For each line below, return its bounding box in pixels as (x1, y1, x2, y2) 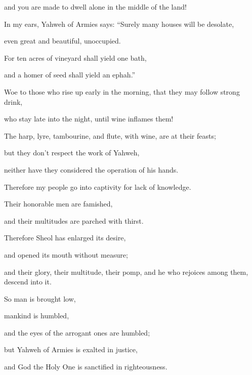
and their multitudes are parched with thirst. (4, 215, 144, 226)
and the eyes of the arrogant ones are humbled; (4, 327, 150, 338)
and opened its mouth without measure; (4, 249, 128, 260)
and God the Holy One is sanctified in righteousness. (4, 361, 167, 372)
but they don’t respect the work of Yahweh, (4, 147, 140, 158)
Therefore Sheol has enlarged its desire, (4, 232, 126, 243)
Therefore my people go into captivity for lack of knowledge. (4, 181, 191, 192)
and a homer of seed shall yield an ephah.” (4, 69, 136, 80)
